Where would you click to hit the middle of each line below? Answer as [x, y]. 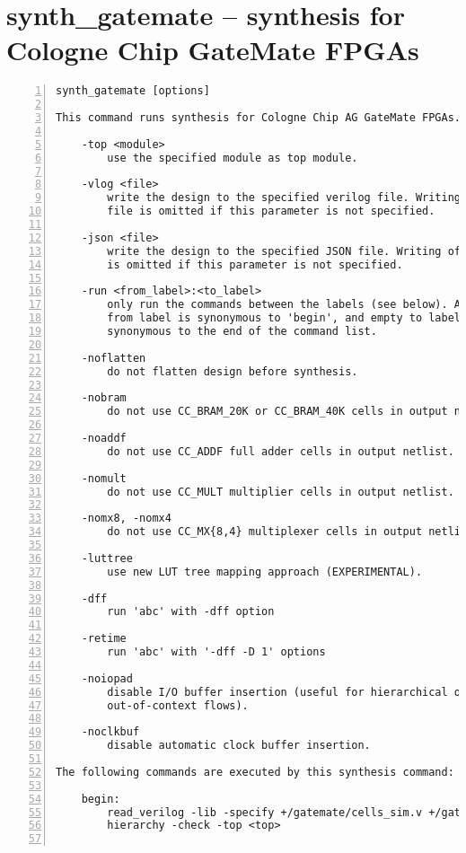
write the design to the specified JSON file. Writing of [284, 251]
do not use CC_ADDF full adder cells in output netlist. [281, 451]
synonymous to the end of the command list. [242, 332]
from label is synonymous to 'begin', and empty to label [284, 318]
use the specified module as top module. [233, 158]
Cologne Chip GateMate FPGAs [213, 50]
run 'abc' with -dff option [191, 612]
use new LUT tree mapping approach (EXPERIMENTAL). [265, 572]
